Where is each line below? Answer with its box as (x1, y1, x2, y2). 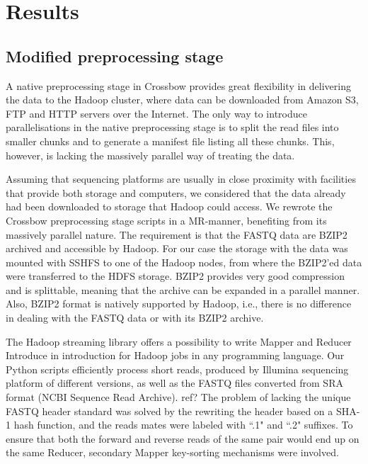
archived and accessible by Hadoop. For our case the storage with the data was (6, 241, 348, 256)
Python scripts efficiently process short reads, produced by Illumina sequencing (6, 361, 349, 376)
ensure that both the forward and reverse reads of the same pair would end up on (6, 431, 360, 446)
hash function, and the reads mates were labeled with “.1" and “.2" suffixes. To (13, 417, 353, 432)
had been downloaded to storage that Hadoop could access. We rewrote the (6, 199, 333, 214)
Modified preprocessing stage (6, 45, 224, 67)
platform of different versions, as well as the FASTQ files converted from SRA (6, 375, 343, 390)
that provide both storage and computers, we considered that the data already (6, 185, 346, 200)
